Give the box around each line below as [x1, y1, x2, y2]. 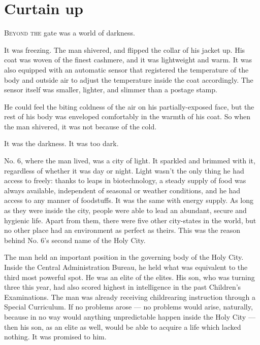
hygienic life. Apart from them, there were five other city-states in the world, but [4, 215, 256, 225]
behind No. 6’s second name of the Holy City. [4, 234, 146, 245]
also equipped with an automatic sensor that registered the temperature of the [4, 64, 249, 75]
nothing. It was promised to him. [4, 331, 107, 342]
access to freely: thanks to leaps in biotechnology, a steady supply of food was [4, 175, 246, 186]
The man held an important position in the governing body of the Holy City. [4, 252, 244, 262]
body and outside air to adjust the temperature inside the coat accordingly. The [4, 74, 253, 85]
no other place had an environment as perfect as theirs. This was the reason [4, 225, 240, 235]
